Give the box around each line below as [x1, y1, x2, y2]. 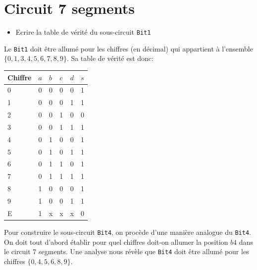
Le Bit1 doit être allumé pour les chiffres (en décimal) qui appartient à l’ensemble [4, 43, 253, 54]
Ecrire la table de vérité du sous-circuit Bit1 [15, 27, 151, 37]
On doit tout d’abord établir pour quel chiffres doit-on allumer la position [4, 236, 228, 247]
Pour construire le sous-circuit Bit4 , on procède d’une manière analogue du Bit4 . [4, 226, 251, 237]
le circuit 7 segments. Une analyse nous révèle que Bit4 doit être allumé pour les [4, 246, 249, 257]
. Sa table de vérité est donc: [66, 53, 154, 63]
